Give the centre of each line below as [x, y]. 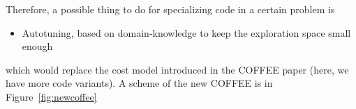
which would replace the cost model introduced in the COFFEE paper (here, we [177, 69]
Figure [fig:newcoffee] [51, 96]
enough [37, 46]
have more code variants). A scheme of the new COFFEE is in [139, 83]
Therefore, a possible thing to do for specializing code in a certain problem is [170, 9]
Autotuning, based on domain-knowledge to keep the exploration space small [186, 32]
